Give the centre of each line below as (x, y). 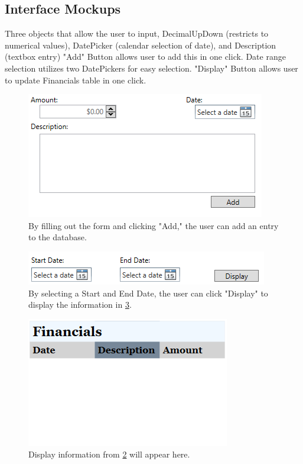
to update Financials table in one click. (76, 80)
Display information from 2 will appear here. (109, 454)
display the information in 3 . (80, 304)
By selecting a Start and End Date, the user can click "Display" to (148, 293)
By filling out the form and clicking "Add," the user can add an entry (154, 225)
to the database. (58, 237)
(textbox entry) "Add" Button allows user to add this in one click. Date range (145, 57)
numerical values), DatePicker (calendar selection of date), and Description (141, 45)
